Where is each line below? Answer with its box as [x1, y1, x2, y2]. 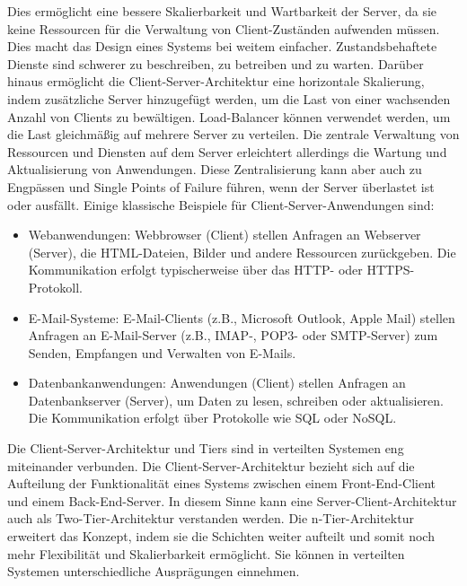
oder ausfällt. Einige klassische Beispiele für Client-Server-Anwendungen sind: [7, 195, 435, 214]
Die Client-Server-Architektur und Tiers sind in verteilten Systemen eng [7, 439, 404, 458]
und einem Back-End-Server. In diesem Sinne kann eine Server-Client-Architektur [7, 491, 457, 510]
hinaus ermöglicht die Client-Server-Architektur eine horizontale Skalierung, [7, 72, 425, 91]
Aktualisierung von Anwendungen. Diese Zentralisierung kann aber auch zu [7, 160, 422, 179]
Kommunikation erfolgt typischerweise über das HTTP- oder [28, 260, 363, 279]
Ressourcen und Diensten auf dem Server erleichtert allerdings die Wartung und [7, 142, 447, 161]
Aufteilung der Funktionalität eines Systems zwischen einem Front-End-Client [7, 474, 436, 493]
